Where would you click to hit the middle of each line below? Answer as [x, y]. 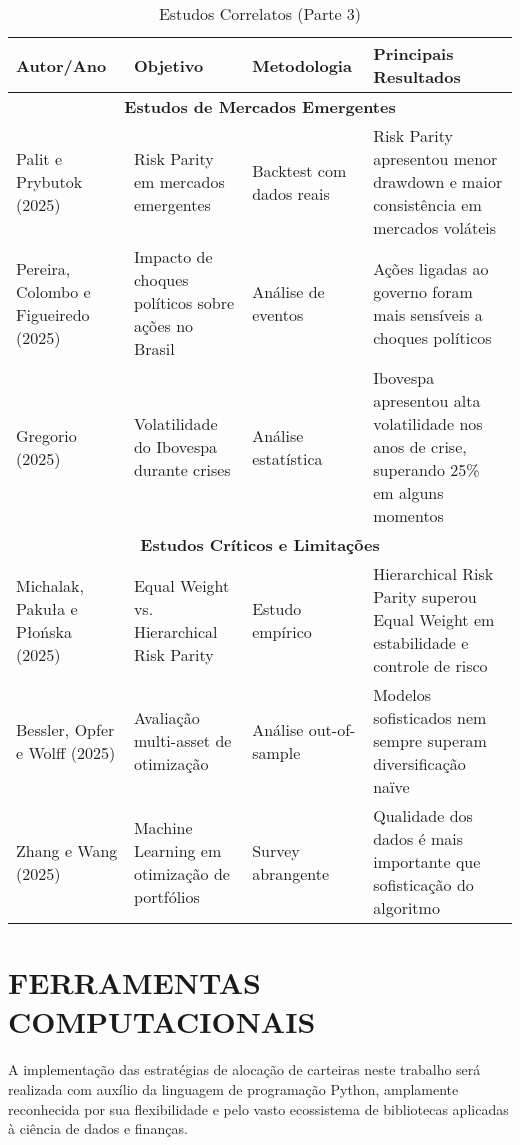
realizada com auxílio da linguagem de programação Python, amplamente [233, 1088]
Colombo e [53, 291]
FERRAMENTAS [134, 982]
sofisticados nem [430, 717]
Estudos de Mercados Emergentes [260, 106]
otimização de [181, 873]
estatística [287, 458]
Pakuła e [47, 608]
